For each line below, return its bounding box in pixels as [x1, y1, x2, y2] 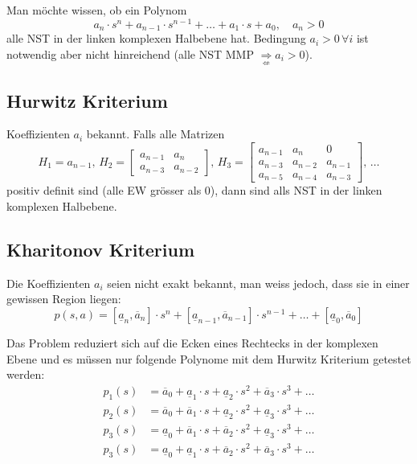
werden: [6, 366, 45, 383]
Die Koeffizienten [6, 274, 91, 291]
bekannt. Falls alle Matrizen [86, 125, 225, 142]
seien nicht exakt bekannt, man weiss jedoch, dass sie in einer [107, 274, 410, 291]
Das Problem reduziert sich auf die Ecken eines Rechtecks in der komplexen [6, 334, 378, 351]
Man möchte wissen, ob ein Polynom [6, 2, 187, 18]
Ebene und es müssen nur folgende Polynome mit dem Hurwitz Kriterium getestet [6, 350, 411, 367]
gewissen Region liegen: [6, 290, 121, 307]
